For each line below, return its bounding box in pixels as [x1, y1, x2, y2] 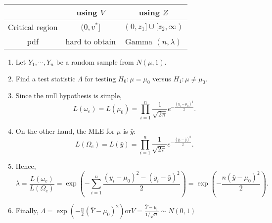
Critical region [8, 21, 58, 33]
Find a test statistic [15, 73, 76, 83]
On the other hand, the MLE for [15, 125, 115, 136]
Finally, [15, 205, 39, 216]
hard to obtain [65, 36, 116, 47]
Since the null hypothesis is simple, [15, 90, 122, 101]
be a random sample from [56, 57, 134, 67]
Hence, [15, 160, 36, 171]
